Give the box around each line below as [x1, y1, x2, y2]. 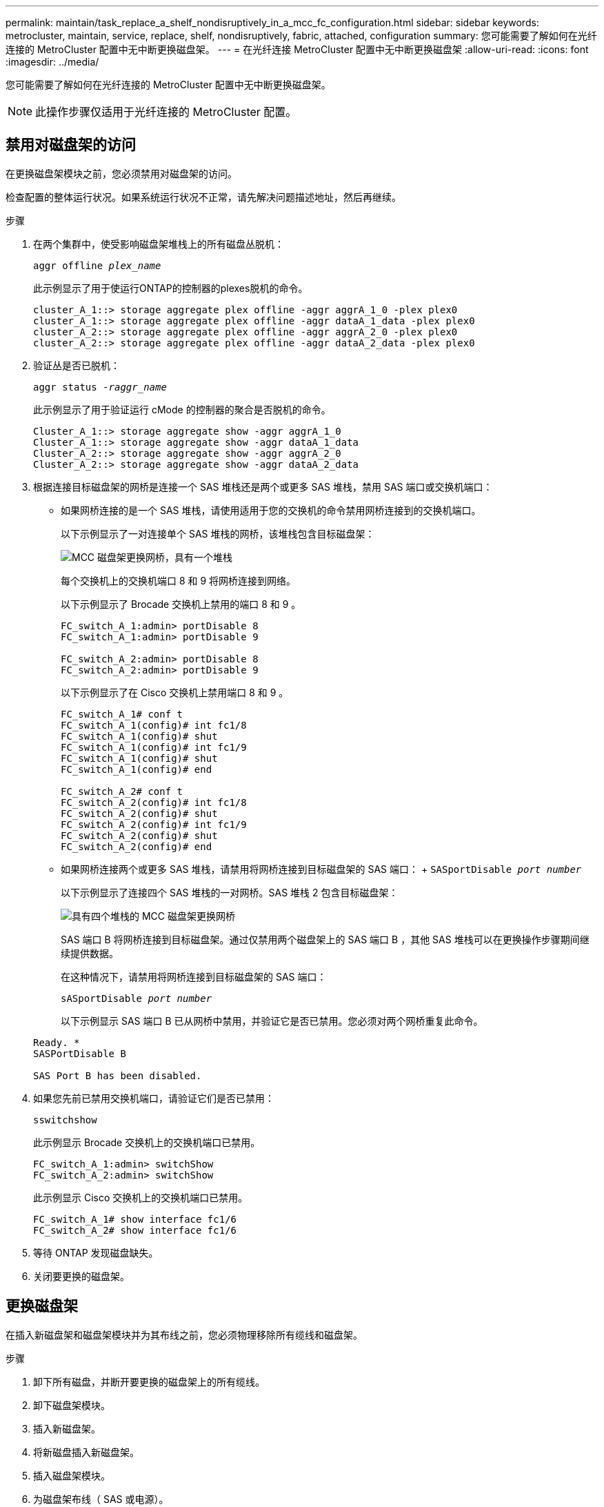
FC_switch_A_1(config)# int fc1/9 [61, 741, 247, 753]
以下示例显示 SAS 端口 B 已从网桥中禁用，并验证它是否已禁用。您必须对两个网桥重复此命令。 [61, 1014, 483, 1027]
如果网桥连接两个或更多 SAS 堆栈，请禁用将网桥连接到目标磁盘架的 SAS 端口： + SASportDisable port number [61, 863, 582, 875]
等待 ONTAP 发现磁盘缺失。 [33, 1246, 159, 1259]
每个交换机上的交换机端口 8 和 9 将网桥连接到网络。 [61, 574, 296, 587]
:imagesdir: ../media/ [6, 56, 99, 68]
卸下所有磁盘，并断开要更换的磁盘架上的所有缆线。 [33, 1375, 265, 1388]
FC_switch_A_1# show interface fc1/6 [33, 1213, 237, 1225]
